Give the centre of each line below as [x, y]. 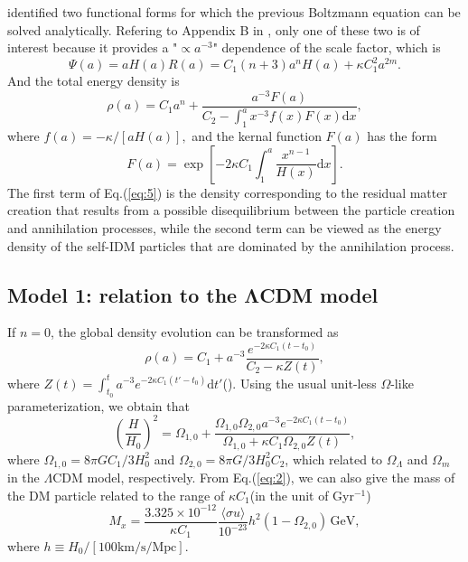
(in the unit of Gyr [302, 495]
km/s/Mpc [147, 547]
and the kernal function [257, 136]
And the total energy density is [94, 81]
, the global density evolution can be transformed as [195, 332]
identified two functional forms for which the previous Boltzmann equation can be [234, 12]
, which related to [334, 459]
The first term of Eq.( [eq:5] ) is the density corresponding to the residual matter [227, 192]
